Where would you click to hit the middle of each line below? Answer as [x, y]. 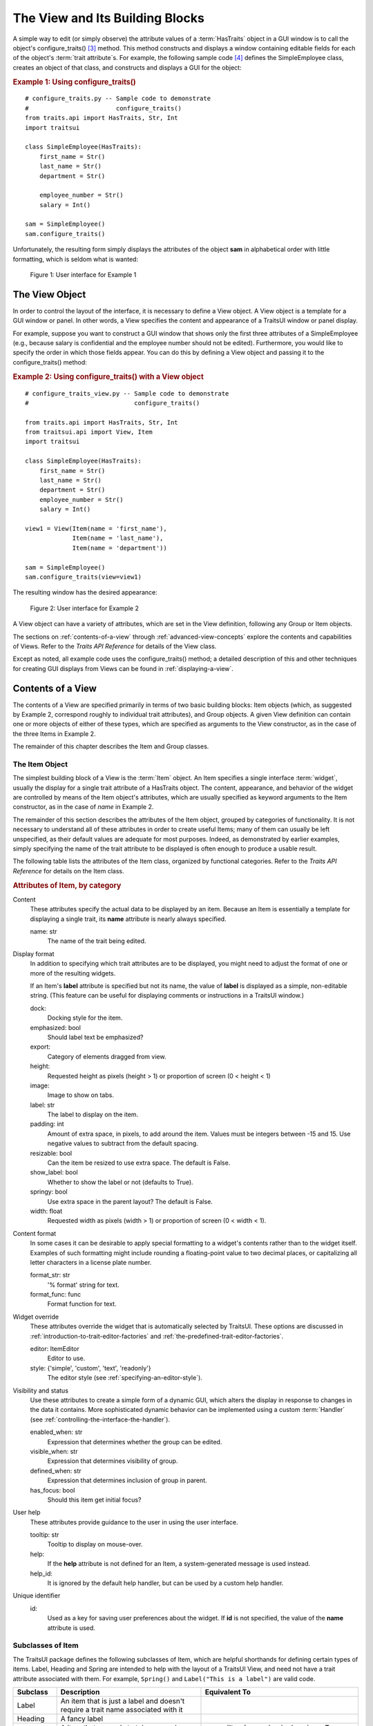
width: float [46, 1211]
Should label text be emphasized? [95, 1037]
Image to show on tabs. [80, 1095]
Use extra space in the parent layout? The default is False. [130, 1201]
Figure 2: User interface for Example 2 [85, 608]
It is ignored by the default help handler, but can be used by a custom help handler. [165, 1583]
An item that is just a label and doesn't [123, 1700]
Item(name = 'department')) [119, 548]
